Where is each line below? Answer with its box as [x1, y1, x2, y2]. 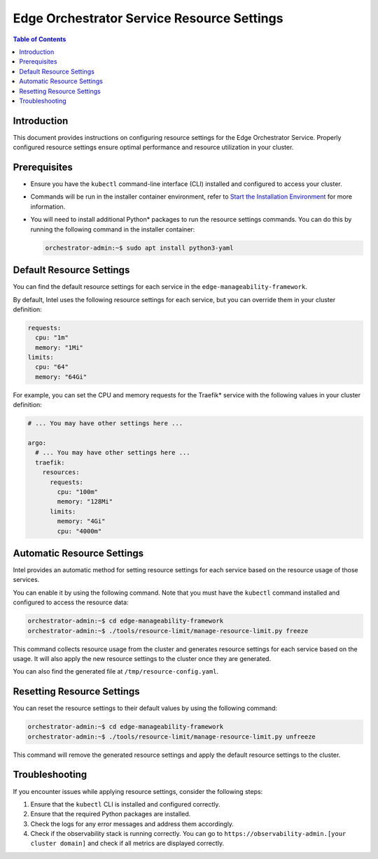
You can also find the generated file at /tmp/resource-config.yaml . [13, 667, 219, 676]
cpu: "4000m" [57, 527, 102, 535]
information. [30, 202, 66, 211]
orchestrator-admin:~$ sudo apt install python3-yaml [45, 243, 234, 252]
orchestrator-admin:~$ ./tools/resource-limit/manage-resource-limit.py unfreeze [27, 732, 316, 741]
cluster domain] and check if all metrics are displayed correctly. [30, 839, 224, 848]
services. [13, 576, 40, 584]
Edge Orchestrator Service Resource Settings [13, 10, 283, 26]
